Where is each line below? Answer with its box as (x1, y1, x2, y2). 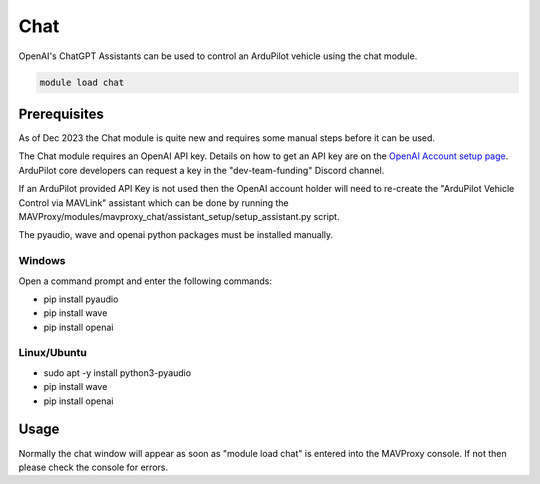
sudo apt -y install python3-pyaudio (43, 366, 192, 379)
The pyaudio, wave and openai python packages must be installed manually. (18, 229, 334, 241)
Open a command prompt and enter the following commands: (18, 275, 272, 287)
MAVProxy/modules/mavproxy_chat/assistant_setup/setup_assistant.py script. (18, 210, 340, 222)
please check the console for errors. (18, 461, 169, 473)
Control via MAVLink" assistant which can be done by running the (18, 196, 289, 209)
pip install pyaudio (43, 293, 119, 305)
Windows (18, 254, 66, 268)
